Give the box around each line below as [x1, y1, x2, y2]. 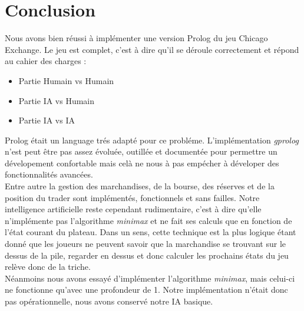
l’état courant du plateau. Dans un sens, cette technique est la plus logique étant [5, 226, 296, 238]
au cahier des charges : [5, 55, 87, 67]
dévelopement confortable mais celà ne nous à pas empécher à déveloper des [5, 156, 279, 169]
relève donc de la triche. [5, 260, 91, 273]
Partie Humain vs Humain [18, 74, 114, 86]
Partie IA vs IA [18, 114, 75, 126]
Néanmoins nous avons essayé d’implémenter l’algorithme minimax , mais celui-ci [5, 272, 295, 284]
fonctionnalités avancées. [5, 168, 93, 180]
